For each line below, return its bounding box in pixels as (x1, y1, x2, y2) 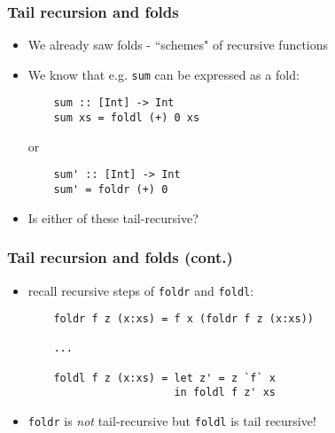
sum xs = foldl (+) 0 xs (53, 112, 200, 125)
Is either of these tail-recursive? (27, 208, 199, 227)
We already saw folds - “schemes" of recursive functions (27, 35, 329, 54)
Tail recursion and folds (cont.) (7, 246, 233, 268)
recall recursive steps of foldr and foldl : (27, 281, 254, 299)
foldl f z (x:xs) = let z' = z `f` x (53, 371, 276, 384)
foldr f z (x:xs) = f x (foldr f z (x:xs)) (53, 313, 314, 326)
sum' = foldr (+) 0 (53, 183, 168, 197)
